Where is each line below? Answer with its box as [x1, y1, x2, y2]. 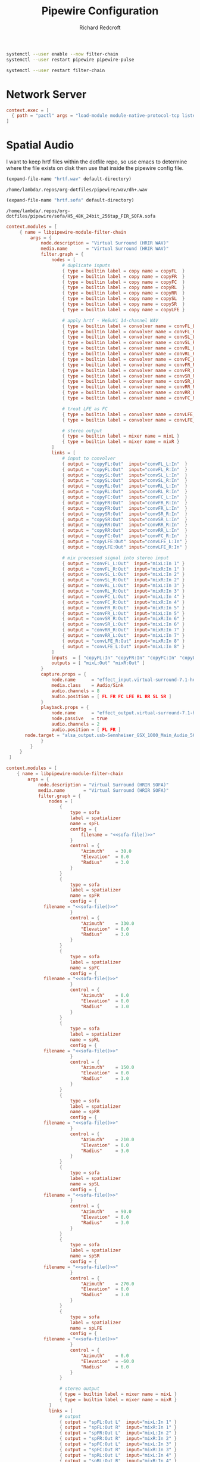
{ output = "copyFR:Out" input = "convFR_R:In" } [62, 500, 187, 506]
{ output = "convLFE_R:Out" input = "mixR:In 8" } [62, 638, 185, 644]
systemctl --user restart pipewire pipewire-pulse [6, 57, 135, 63]
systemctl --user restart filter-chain [6, 67, 105, 73]
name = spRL [70, 1037, 100, 1043]
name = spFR [70, 893, 100, 899]
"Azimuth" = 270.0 [80, 1281, 135, 1287]
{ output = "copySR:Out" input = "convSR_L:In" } [62, 516, 187, 522]
